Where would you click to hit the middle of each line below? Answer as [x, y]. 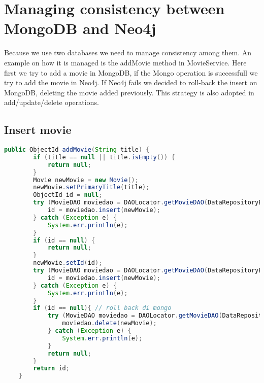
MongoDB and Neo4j [80, 28]
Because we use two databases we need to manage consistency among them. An [128, 53]
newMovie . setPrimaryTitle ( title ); [91, 187]
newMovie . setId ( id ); [68, 263]
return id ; [51, 369]
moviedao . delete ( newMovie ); [109, 323]
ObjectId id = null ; [68, 195]
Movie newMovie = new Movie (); [86, 180]
